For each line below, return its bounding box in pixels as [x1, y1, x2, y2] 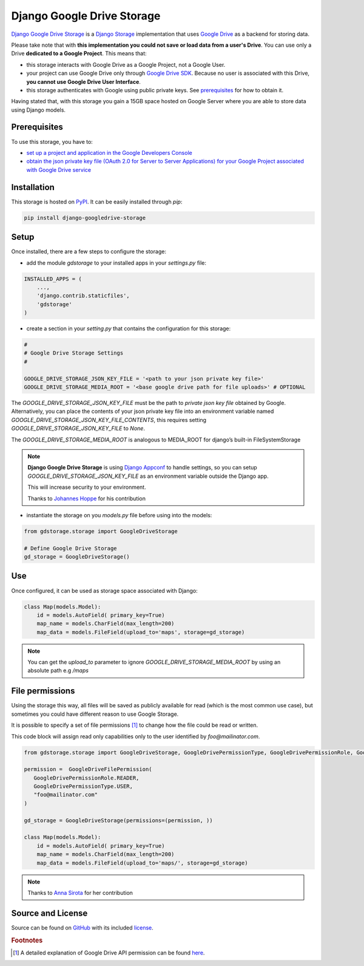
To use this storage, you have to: [11, 138, 93, 145]
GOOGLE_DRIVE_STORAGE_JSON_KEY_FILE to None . [11, 425, 146, 432]
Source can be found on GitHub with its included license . [11, 923, 154, 931]
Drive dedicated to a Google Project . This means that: [11, 50, 147, 57]
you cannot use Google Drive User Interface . [26, 78, 141, 85]
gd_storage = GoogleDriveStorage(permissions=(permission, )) [24, 817, 213, 824]
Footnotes [11, 936, 43, 944]
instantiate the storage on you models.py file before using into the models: [26, 511, 212, 519]
